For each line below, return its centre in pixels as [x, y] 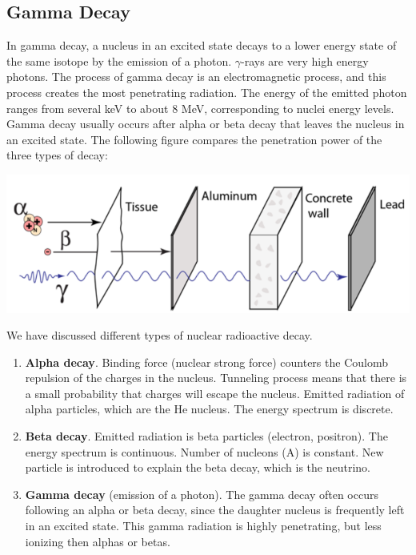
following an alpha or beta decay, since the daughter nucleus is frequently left [215, 510]
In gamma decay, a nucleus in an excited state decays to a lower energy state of [202, 45]
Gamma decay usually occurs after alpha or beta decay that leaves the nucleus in [206, 124]
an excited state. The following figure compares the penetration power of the [194, 139]
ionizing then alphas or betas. [98, 541]
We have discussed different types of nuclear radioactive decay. [160, 335]
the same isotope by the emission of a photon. [119, 60]
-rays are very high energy [305, 60]
